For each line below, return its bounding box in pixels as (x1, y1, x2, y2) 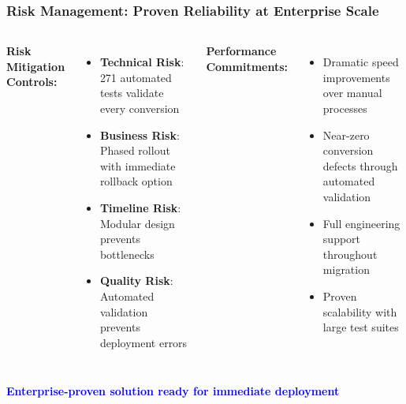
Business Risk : (99, 126, 180, 143)
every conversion (99, 100, 180, 116)
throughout (322, 245, 378, 262)
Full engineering (322, 215, 400, 231)
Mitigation (6, 58, 65, 74)
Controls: (6, 73, 58, 90)
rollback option (99, 173, 173, 189)
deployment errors (99, 334, 188, 350)
